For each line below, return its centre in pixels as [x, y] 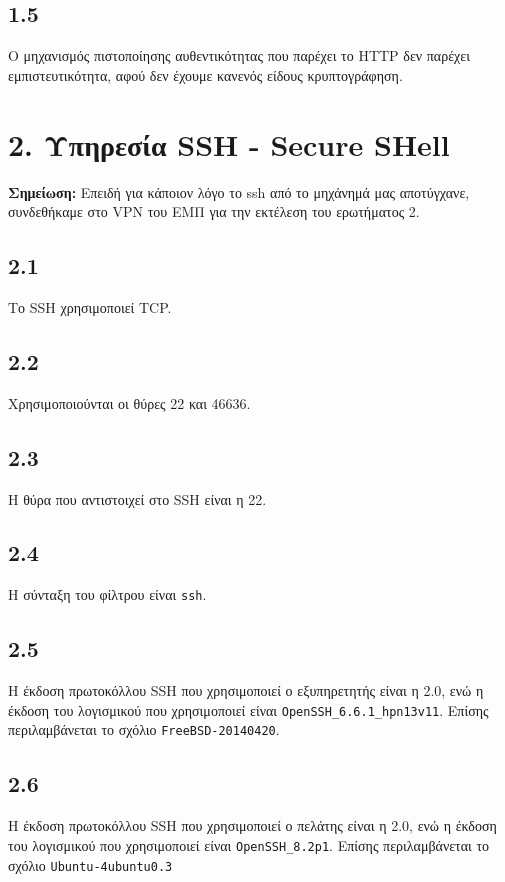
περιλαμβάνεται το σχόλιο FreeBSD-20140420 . [144, 729]
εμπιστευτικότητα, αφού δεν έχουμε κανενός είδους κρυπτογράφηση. [205, 74]
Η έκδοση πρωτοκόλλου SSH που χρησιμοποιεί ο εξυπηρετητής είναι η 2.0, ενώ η [246, 690]
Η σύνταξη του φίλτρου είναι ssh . [107, 594]
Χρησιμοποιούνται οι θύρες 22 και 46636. [129, 402]
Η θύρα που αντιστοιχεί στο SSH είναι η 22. [137, 498]
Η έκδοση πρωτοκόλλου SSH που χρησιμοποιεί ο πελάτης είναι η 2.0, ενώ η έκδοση [252, 825]
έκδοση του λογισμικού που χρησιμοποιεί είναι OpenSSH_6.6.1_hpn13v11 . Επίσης [248, 709]
